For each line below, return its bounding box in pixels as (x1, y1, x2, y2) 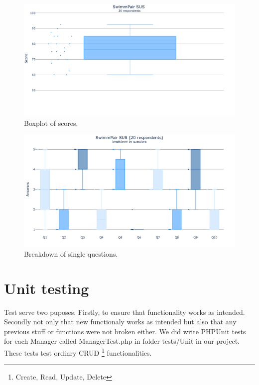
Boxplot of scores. (24, 117, 78, 128)
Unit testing (4, 278, 89, 298)
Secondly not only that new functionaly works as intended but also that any (4, 316, 237, 327)
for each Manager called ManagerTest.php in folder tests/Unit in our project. (4, 336, 240, 346)
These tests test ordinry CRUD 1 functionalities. (4, 346, 152, 358)
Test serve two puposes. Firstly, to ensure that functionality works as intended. (4, 306, 245, 317)
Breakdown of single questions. (24, 248, 118, 259)
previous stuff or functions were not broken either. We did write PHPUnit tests (4, 326, 246, 336)
